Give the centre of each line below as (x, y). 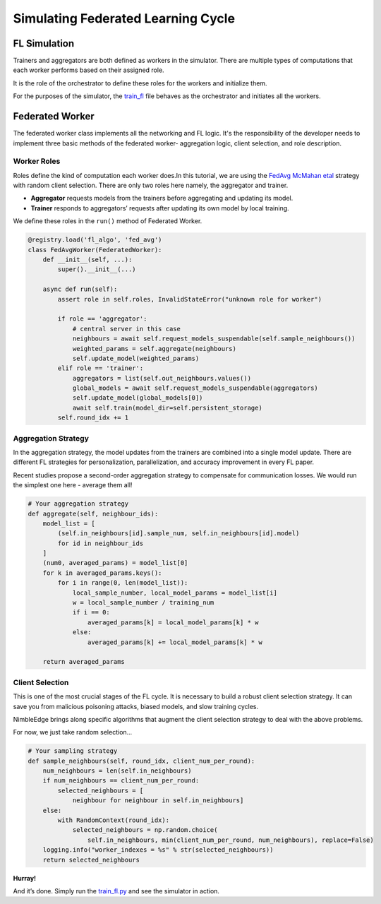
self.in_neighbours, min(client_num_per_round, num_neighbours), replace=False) (230, 840)
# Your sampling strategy (73, 751)
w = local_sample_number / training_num (143, 603)
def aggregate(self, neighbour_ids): (93, 513)
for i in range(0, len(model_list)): (123, 583)
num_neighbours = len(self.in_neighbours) (117, 771)
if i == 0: (91, 612)
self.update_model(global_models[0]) (138, 398)
